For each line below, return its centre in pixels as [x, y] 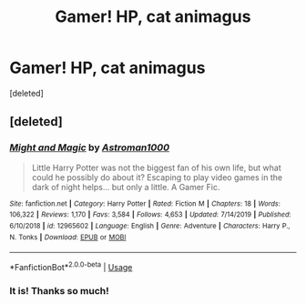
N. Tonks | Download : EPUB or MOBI [68, 237]
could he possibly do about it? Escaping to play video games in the [157, 177]
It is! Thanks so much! [59, 290]
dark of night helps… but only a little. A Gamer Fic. [126, 187]
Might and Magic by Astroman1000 [90, 147]
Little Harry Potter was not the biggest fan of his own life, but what [157, 167]
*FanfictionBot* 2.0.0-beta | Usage [71, 266]
